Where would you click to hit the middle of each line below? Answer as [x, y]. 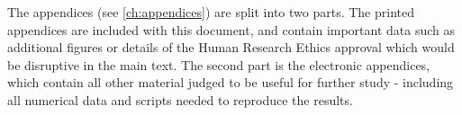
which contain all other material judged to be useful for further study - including [231, 82]
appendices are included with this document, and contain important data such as [231, 29]
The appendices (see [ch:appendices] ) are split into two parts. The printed [211, 12]
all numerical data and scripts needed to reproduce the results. [180, 99]
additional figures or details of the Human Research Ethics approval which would [231, 47]
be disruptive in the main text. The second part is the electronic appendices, [219, 64]
